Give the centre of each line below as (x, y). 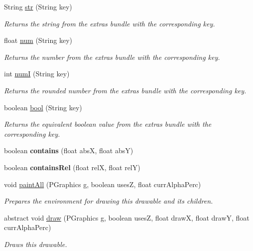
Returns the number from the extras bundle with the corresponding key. (112, 57)
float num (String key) (38, 40)
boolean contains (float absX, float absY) (69, 150)
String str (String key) (38, 6)
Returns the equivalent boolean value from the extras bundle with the (108, 124)
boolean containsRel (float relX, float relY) (72, 167)
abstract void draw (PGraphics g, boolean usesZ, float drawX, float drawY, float (127, 217)
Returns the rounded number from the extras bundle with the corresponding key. (125, 90)
